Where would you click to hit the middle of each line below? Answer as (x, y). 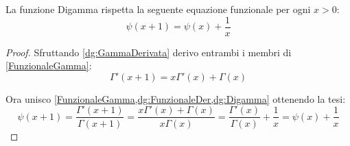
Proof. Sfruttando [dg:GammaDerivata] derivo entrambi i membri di (149, 52)
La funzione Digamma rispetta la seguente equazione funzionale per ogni (158, 9)
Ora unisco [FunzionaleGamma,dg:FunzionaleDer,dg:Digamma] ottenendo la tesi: (176, 98)
